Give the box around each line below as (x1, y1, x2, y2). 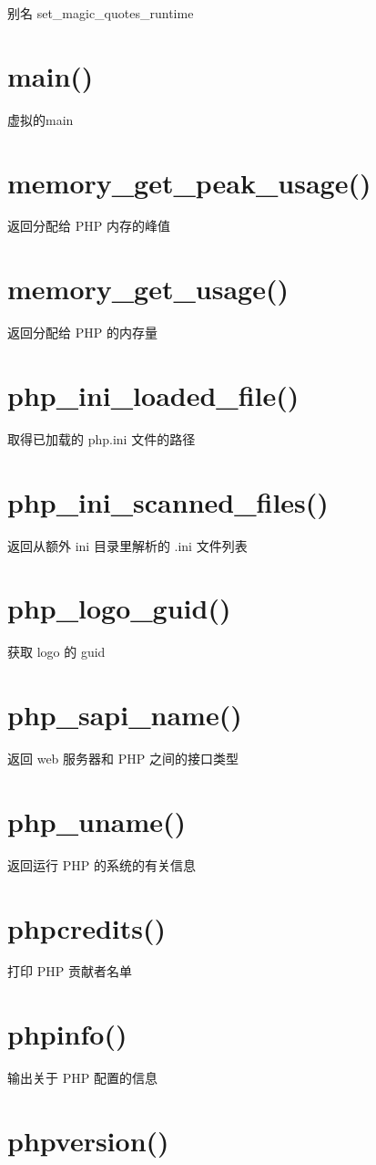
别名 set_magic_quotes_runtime (7, 4, 194, 22)
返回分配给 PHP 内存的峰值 (7, 216, 170, 235)
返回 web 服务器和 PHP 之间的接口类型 (7, 749, 239, 768)
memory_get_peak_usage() (7, 163, 371, 201)
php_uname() (7, 802, 187, 839)
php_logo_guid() (7, 589, 231, 627)
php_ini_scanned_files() (7, 483, 329, 520)
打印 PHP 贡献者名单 (7, 962, 132, 981)
